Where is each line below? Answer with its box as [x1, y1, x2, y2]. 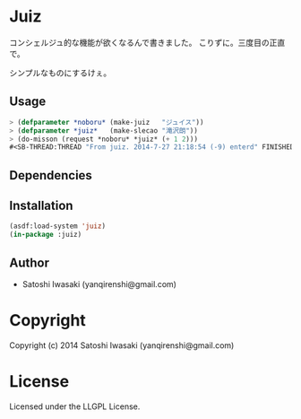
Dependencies [9, 168, 92, 183]
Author [9, 255, 49, 270]
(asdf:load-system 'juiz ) [9, 222, 106, 231]
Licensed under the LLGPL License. [9, 401, 141, 412]
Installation [9, 198, 73, 214]
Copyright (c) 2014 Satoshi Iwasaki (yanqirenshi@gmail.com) [9, 339, 235, 351]
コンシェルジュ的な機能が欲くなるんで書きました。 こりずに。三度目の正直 [9, 37, 286, 48]
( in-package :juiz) [9, 231, 82, 240]
